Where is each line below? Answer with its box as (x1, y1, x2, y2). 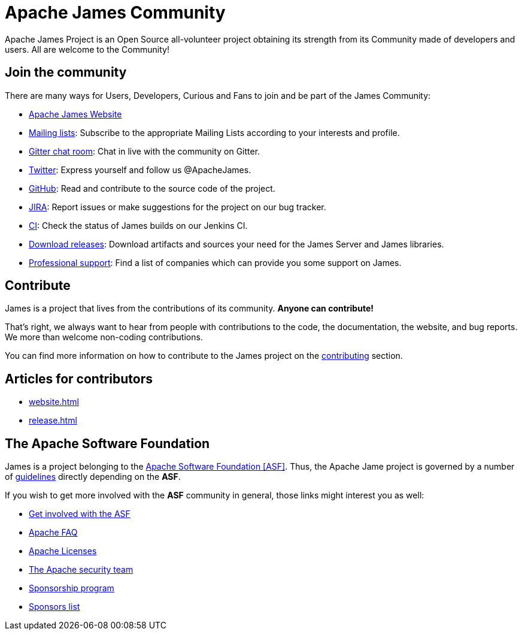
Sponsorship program (29, 583, 114, 594)
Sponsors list (29, 601, 80, 612)
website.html (29, 397, 79, 407)
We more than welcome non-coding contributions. (5, 332, 203, 343)
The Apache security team (29, 564, 133, 575)
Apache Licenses (29, 546, 97, 557)
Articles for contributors (5, 371, 153, 386)
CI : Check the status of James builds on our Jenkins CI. (29, 220, 248, 231)
